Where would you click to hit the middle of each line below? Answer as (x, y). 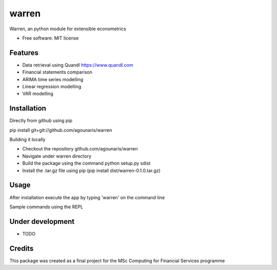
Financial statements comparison (57, 72)
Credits (22, 248)
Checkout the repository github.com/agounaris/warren (80, 149)
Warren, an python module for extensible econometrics (68, 29)
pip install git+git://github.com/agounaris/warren (61, 130)
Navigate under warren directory (57, 156)
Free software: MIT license (51, 38)
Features (24, 53)
